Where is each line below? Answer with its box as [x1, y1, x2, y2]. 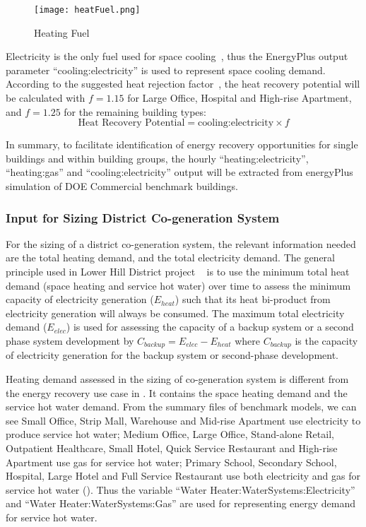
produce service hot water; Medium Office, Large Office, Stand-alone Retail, [6, 427, 334, 442]
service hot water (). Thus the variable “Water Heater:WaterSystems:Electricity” [6, 482, 355, 497]
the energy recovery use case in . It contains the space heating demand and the [6, 385, 348, 400]
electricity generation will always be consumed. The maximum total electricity [6, 305, 345, 320]
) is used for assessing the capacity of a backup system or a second [66, 319, 354, 334]
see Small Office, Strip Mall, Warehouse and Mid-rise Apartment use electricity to [6, 413, 361, 427]
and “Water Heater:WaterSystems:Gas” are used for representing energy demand [6, 496, 356, 511]
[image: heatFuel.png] [34, 5, 141, 15]
